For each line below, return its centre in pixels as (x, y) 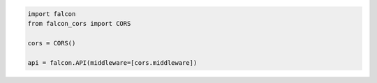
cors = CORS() (52, 43)
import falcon (52, 14)
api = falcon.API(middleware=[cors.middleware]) (112, 62)
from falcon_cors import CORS (79, 23)
